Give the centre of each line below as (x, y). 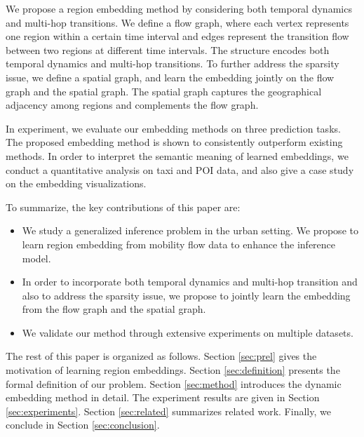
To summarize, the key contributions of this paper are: (123, 207)
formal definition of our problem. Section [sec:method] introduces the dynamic (174, 383)
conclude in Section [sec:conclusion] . (83, 425)
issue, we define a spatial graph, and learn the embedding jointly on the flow (170, 77)
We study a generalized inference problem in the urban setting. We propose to (190, 230)
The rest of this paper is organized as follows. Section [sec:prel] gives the (161, 356)
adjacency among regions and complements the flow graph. (132, 105)
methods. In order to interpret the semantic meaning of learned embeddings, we (177, 155)
